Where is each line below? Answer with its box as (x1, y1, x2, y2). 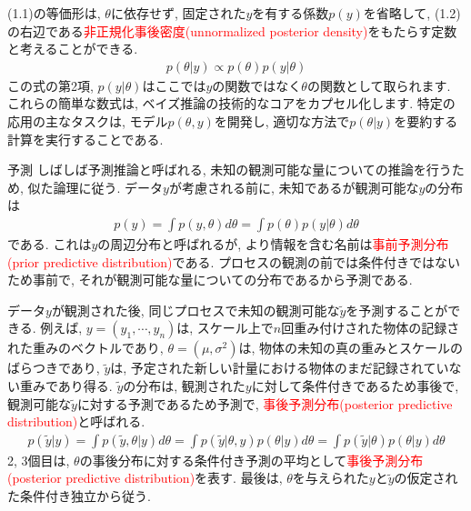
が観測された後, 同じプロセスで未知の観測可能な (51, 300, 340, 319)
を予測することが (346, 300, 448, 319)
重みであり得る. (19, 376, 113, 395)
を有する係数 (252, 4, 329, 22)
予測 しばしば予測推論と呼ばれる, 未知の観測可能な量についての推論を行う (7, 160, 452, 179)
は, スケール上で (176, 318, 274, 337)
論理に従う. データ (53, 177, 164, 196)
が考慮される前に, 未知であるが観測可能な (168, 177, 419, 196)
